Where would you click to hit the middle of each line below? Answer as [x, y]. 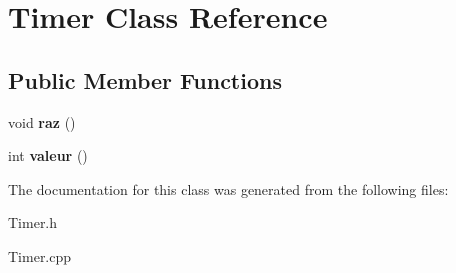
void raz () [42, 121]
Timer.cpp [40, 255]
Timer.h [33, 222]
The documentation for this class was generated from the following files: [228, 188]
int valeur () [48, 155]
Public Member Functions [145, 79]
